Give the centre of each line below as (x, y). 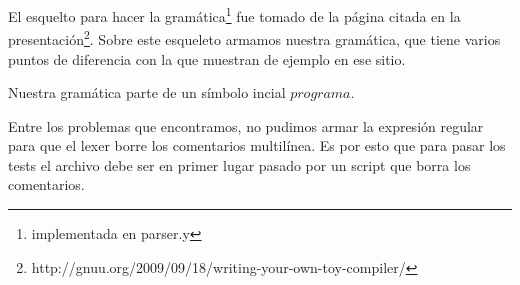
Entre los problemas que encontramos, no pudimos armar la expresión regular (246, 125)
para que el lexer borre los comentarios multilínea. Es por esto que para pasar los (257, 145)
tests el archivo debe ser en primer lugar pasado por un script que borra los (239, 164)
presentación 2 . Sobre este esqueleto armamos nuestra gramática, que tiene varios (254, 37)
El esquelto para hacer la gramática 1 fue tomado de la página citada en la (234, 14)
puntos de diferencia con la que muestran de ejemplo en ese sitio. (207, 58)
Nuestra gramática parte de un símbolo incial (147, 92)
